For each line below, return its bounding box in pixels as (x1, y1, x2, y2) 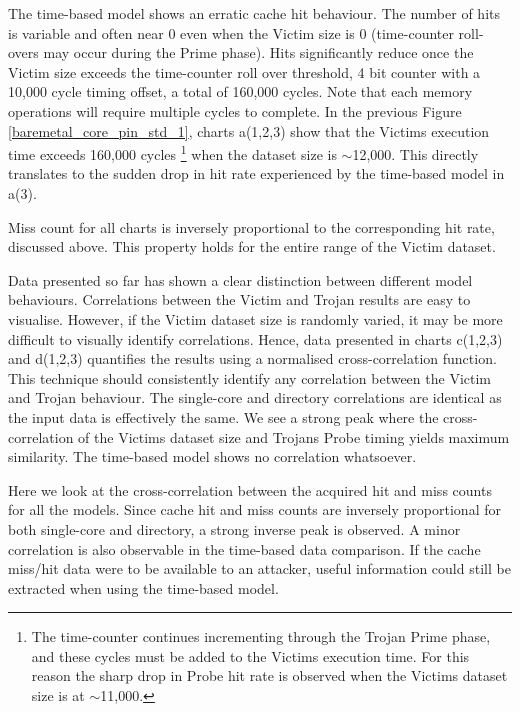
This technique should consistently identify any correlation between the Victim (8, 367, 491, 388)
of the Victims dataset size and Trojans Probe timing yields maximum (78, 426, 510, 447)
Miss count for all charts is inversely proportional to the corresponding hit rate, (8, 216, 495, 237)
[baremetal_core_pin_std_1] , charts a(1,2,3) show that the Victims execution (8, 120, 490, 141)
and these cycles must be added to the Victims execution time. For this (31, 645, 470, 666)
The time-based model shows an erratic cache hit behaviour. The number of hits (8, 3, 500, 23)
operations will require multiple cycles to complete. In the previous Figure (8, 100, 462, 121)
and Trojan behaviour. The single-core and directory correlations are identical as (8, 387, 502, 408)
